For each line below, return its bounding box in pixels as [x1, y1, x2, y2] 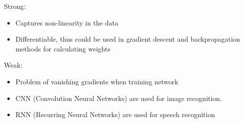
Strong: [4, 1, 26, 11]
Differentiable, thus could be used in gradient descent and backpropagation [15, 34, 240, 44]
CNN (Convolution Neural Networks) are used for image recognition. [15, 93, 222, 103]
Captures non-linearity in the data [15, 17, 118, 27]
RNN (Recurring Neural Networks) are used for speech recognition [15, 109, 215, 120]
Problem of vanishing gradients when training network [15, 76, 178, 86]
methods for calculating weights [15, 43, 111, 53]
